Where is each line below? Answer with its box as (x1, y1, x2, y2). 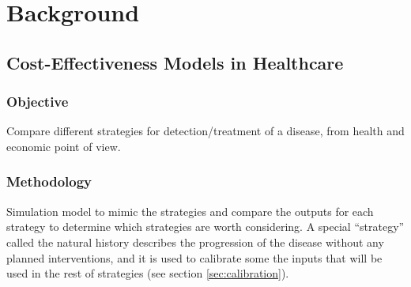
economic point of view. (6, 138, 121, 154)
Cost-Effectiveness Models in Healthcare (6, 50, 344, 74)
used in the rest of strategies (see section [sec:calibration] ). (6, 265, 289, 281)
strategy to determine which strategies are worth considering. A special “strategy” (6, 218, 405, 235)
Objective (6, 92, 69, 111)
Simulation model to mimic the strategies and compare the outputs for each (6, 202, 374, 219)
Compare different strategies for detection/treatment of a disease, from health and (6, 123, 405, 139)
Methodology (6, 172, 92, 191)
